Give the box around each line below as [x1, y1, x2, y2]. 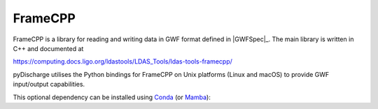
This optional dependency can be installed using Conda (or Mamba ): [13, 93, 211, 101]
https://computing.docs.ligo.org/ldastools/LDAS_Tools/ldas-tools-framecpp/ [13, 57, 232, 66]
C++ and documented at [13, 44, 84, 52]
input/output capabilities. [13, 80, 85, 89]
